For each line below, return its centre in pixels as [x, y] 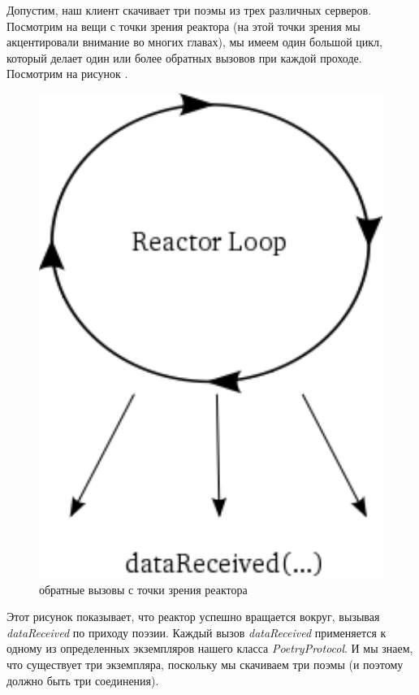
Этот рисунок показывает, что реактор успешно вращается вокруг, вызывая [193, 617]
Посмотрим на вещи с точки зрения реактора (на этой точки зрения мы [184, 26]
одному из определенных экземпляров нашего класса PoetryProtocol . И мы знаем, [210, 648]
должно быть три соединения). [83, 680]
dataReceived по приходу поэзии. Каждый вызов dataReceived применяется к [197, 632]
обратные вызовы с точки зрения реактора [143, 589]
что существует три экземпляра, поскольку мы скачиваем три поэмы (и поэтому [205, 664]
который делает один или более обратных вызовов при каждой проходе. [184, 57]
